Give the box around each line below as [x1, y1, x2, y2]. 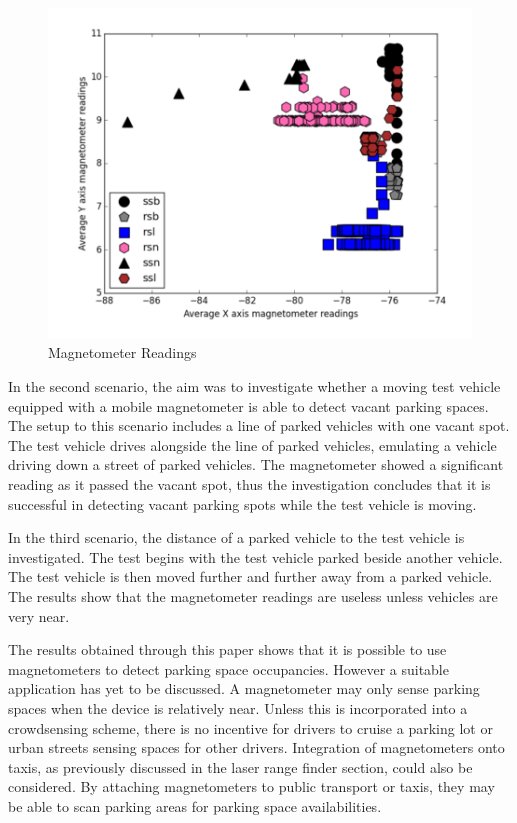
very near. [8, 605, 70, 626]
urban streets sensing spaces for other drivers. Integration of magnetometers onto [8, 737, 505, 758]
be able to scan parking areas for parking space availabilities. [8, 795, 382, 816]
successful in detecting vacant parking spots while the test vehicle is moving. [8, 493, 477, 514]
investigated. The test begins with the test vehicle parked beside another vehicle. [8, 546, 503, 567]
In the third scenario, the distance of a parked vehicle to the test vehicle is [8, 527, 465, 548]
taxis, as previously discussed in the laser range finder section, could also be [8, 756, 473, 777]
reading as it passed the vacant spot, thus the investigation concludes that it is [8, 473, 491, 494]
